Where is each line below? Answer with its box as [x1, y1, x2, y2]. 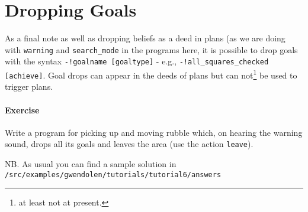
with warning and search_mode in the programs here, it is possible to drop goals [5, 43, 298, 56]
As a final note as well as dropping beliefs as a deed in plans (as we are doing [5, 32, 285, 44]
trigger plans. [5, 80, 53, 93]
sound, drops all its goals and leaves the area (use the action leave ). [5, 138, 254, 150]
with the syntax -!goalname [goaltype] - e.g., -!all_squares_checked [5, 55, 269, 67]
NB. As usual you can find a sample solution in [5, 157, 177, 169]
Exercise [5, 103, 40, 116]
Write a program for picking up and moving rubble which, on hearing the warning [5, 126, 303, 138]
